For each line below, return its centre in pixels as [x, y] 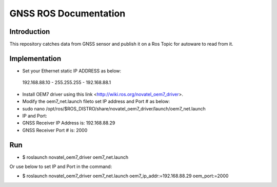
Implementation [35, 58]
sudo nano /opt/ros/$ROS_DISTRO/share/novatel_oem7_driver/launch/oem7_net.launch [114, 108]
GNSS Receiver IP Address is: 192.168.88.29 [69, 123]
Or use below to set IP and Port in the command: [61, 166]
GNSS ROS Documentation [67, 13]
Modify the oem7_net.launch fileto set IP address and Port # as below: [96, 101]
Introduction [30, 32]
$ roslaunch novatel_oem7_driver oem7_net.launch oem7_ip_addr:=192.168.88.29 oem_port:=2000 [125, 176]
